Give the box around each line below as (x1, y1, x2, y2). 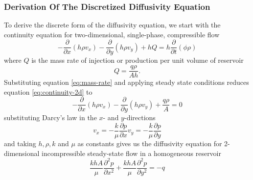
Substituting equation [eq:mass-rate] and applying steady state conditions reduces (4, 77, 249, 87)
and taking (4, 138, 36, 149)
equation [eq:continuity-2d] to (4, 86, 92, 97)
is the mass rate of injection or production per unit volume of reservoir (31, 55, 244, 65)
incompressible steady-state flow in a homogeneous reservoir (42, 148, 221, 158)
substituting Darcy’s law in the (4, 112, 97, 123)
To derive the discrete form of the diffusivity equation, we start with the (4, 20, 221, 30)
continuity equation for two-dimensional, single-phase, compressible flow (4, 29, 220, 39)
